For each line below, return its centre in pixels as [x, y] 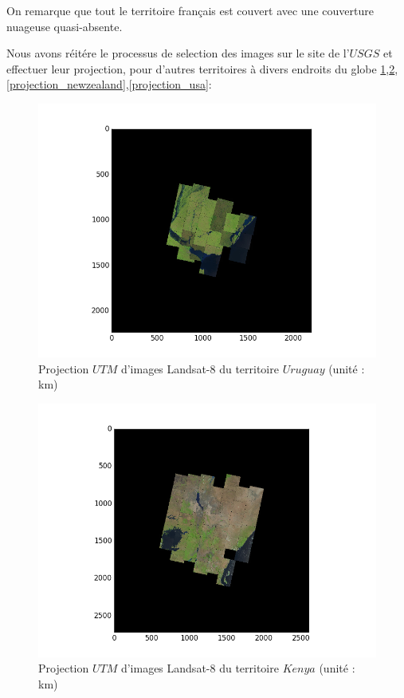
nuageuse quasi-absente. [65, 26]
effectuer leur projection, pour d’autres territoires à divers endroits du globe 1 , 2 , [202, 68]
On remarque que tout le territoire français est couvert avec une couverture [190, 10]
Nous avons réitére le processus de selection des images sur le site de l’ [178, 53]
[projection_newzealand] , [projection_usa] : [109, 84]
